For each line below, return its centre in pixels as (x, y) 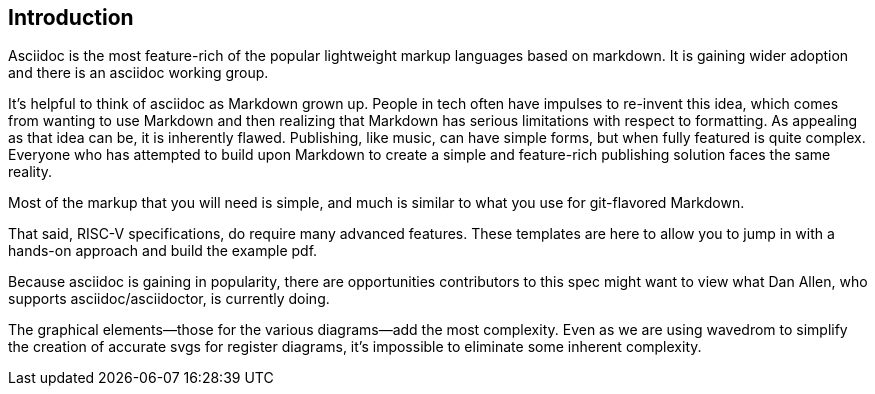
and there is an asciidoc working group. (138, 73)
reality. (30, 172)
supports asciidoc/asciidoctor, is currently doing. (169, 299)
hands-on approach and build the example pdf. (163, 251)
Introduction (71, 17)
